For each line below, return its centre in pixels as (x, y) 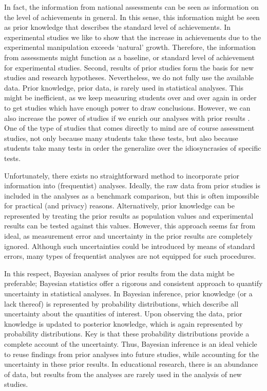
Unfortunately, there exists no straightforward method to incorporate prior (122, 175)
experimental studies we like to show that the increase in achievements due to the (133, 37)
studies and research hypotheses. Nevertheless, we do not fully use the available (129, 77)
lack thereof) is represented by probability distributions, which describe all (121, 303)
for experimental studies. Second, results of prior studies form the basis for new (129, 67)
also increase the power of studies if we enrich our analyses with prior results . (127, 118)
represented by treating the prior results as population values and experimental (129, 215)
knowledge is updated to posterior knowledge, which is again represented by (123, 323)
